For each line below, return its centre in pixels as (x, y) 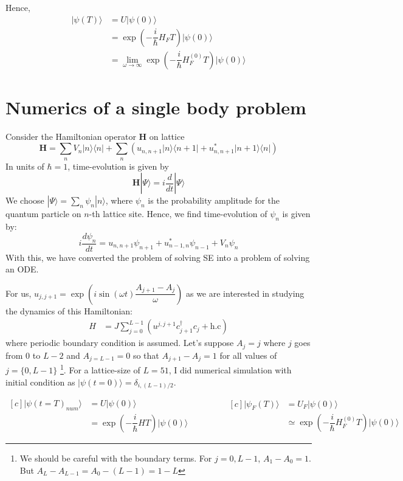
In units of (25, 166)
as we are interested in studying (245, 293)
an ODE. (22, 269)
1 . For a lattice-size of (100, 369)
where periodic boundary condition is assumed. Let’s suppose (120, 343)
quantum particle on (43, 214)
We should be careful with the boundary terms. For (116, 458)
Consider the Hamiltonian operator (71, 136)
